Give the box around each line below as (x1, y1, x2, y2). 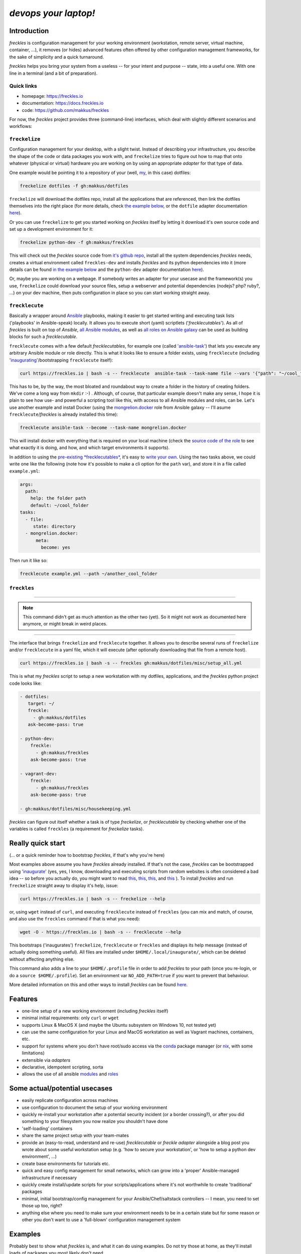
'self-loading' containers (22, 1125, 73, 1131)
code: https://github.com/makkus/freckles (22, 107, 109, 113)
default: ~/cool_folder (30, 502, 89, 508)
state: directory (33, 523, 76, 529)
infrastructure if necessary (22, 1174, 77, 1181)
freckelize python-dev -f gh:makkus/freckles (20, 240, 134, 245)
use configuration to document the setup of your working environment (22, 1104, 168, 1111)
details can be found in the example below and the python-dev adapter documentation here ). (9, 266, 204, 272)
